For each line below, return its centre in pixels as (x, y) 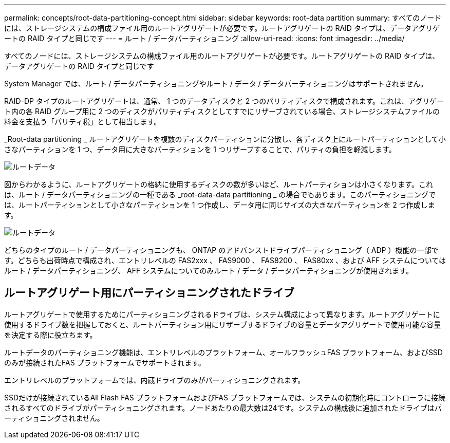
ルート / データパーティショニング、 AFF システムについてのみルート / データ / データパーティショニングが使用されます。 (209, 271)
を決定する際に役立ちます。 (51, 335)
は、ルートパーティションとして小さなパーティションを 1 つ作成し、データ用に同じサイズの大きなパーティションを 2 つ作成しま (220, 205)
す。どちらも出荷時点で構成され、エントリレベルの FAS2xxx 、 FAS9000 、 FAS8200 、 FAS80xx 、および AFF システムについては (225, 260)
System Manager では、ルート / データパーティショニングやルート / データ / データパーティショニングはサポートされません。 (216, 84)
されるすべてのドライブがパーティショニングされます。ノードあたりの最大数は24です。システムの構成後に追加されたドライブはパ (223, 408)
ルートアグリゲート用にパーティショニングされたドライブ (149, 293)
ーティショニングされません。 (54, 418)
